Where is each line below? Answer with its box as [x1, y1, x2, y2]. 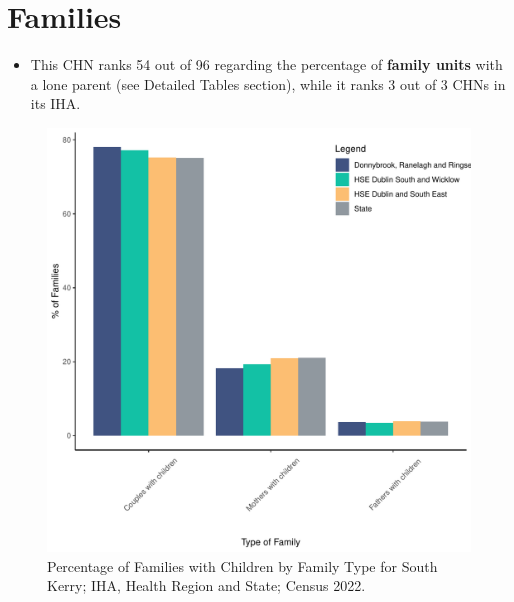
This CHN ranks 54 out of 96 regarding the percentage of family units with [30, 54, 503, 75]
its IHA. [30, 93, 81, 114]
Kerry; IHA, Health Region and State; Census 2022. [47, 575, 366, 596]
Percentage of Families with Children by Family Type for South [47, 555, 438, 576]
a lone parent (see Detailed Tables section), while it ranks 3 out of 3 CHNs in [30, 73, 506, 94]
